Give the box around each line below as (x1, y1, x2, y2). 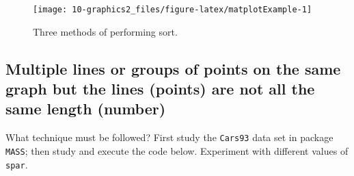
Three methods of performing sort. (33, 24, 178, 38)
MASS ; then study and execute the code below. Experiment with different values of (5, 143, 349, 158)
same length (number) (5, 98, 166, 119)
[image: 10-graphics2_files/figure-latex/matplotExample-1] (33, 5, 312, 14)
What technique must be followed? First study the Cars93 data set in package (5, 130, 333, 144)
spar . (5, 157, 28, 171)
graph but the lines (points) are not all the (5, 78, 315, 99)
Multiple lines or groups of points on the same (5, 58, 341, 79)
